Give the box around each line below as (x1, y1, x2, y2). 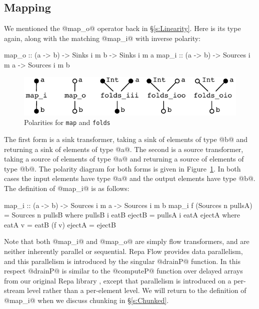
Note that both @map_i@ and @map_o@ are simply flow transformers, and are (4, 236, 249, 246)
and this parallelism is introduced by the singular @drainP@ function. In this (4, 255, 240, 266)
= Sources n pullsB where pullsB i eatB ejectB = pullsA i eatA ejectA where (4, 209, 240, 220)
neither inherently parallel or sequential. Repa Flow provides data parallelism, (4, 245, 243, 256)
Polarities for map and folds (24, 117, 110, 127)
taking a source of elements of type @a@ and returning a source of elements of (4, 153, 244, 164)
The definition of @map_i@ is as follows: (4, 182, 129, 193)
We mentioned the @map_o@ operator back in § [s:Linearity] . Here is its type (4, 23, 241, 33)
